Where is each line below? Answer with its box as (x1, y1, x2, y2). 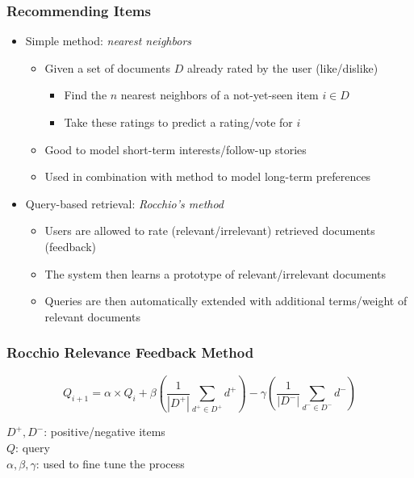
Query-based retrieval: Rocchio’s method (25, 195, 224, 212)
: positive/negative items (44, 423, 165, 440)
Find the (64, 86, 107, 103)
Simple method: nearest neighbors (25, 32, 192, 49)
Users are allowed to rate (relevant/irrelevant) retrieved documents (44, 222, 375, 239)
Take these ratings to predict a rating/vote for (64, 114, 293, 130)
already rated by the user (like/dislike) (186, 59, 378, 76)
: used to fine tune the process (36, 455, 185, 472)
